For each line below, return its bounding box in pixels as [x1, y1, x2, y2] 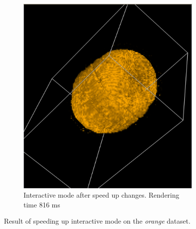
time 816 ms [24, 199, 60, 209]
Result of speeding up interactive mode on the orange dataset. [4, 216, 191, 226]
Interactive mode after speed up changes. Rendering [24, 190, 179, 200]
